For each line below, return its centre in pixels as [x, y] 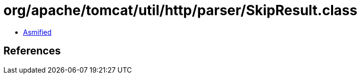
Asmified [38, 32]
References [32, 51]
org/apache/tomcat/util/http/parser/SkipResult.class [180, 10]
